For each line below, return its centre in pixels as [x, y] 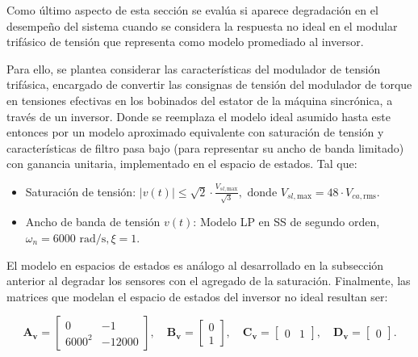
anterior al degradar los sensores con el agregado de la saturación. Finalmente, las [209, 281]
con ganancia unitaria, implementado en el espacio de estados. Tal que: [182, 164]
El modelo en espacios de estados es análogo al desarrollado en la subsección [195, 265]
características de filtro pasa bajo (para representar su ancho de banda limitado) [205, 147]
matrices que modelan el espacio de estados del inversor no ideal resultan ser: [197, 296]
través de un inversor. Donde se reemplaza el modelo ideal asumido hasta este [199, 116]
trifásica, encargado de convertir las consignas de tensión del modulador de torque [209, 84]
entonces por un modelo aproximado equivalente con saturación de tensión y [195, 132]
